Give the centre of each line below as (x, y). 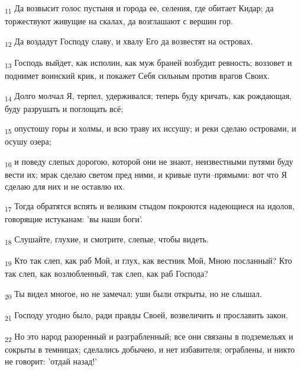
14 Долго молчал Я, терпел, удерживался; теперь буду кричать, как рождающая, (148, 96)
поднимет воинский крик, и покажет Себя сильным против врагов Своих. (137, 75)
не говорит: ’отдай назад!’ (51, 361)
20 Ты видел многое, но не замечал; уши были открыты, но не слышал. (133, 294)
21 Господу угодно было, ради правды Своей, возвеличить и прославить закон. (146, 316)
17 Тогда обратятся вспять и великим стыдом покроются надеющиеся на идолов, (150, 207)
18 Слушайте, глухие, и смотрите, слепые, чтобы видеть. (107, 240)
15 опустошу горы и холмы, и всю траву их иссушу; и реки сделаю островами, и (150, 129)
